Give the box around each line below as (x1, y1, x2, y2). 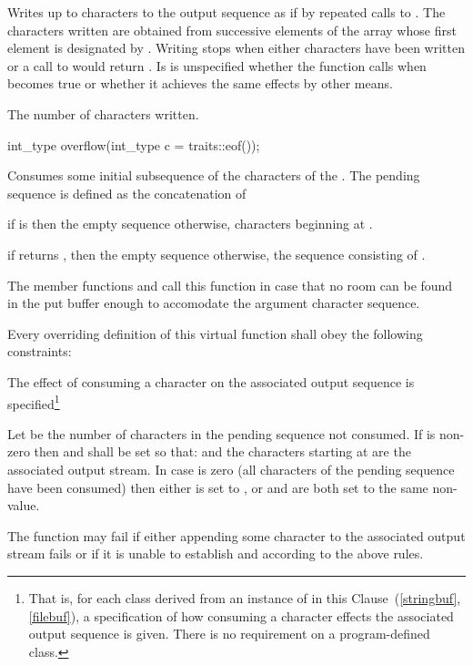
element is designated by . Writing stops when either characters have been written (7, 38, 465, 57)
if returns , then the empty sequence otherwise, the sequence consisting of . (7, 244, 426, 263)
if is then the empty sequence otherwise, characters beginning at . (7, 214, 373, 233)
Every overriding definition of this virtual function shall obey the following (7, 323, 423, 343)
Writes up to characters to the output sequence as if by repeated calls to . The (7, 3, 446, 21)
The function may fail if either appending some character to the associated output (7, 526, 466, 545)
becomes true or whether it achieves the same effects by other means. (7, 74, 393, 93)
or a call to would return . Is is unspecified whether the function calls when (7, 56, 427, 75)
